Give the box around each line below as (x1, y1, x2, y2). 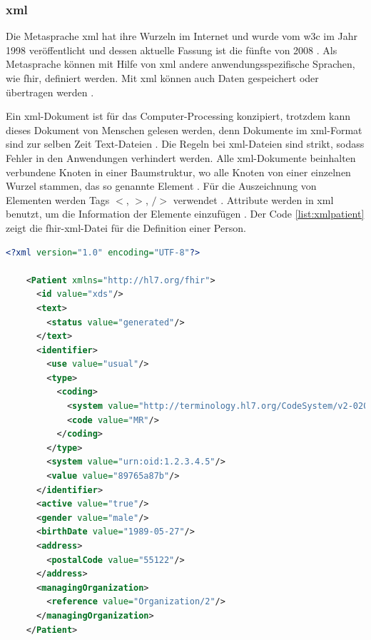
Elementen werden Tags (6, 192, 110, 207)
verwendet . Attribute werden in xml (173, 192, 334, 207)
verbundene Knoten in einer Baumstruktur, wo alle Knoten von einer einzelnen (6, 164, 351, 179)
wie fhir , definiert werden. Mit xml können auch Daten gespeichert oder (6, 71, 319, 85)
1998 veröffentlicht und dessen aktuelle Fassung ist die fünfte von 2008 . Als (6, 42, 337, 57)
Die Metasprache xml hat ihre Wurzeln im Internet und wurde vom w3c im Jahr (6, 29, 358, 44)
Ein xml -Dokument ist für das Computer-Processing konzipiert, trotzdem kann (6, 108, 350, 123)
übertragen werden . (6, 84, 94, 99)
